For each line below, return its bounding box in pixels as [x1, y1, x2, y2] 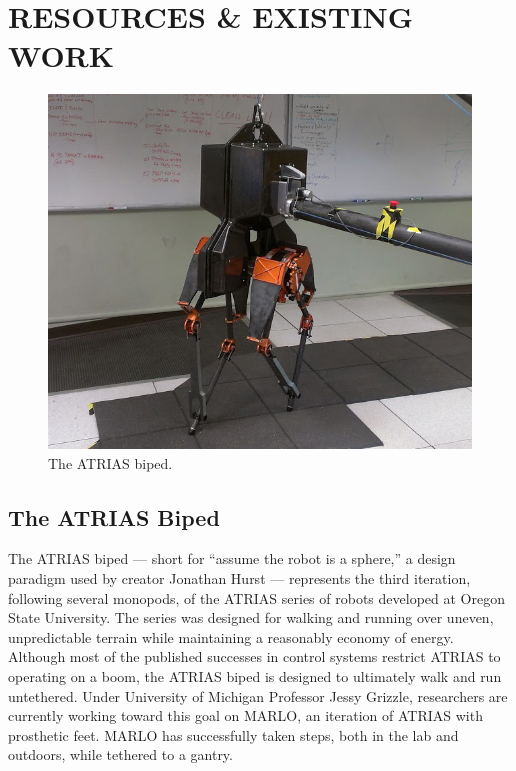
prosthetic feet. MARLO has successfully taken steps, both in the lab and [8, 724, 459, 745]
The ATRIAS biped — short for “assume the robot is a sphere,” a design [8, 548, 456, 569]
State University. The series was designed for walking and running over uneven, [8, 607, 494, 628]
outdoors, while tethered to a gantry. [8, 744, 233, 765]
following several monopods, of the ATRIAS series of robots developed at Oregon [8, 587, 505, 608]
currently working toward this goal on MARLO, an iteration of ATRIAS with [8, 705, 483, 726]
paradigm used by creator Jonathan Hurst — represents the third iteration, [8, 567, 471, 588]
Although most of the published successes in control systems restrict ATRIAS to [8, 646, 501, 667]
